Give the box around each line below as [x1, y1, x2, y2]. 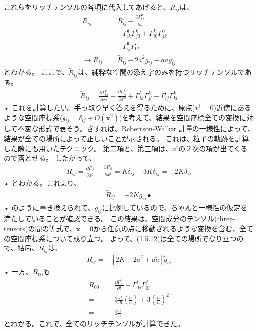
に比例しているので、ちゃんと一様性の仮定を [102, 202, 248, 212]
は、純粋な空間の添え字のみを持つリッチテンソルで [77, 67, 245, 77]
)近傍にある [213, 102, 251, 112]
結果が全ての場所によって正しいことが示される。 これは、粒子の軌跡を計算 [4, 133, 249, 143]
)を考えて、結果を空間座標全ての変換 [119, 112, 239, 122]
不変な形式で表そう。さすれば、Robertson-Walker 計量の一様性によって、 [17, 123, 254, 134]
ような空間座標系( [4, 112, 63, 122]
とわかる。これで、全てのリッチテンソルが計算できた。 [4, 318, 185, 329]
